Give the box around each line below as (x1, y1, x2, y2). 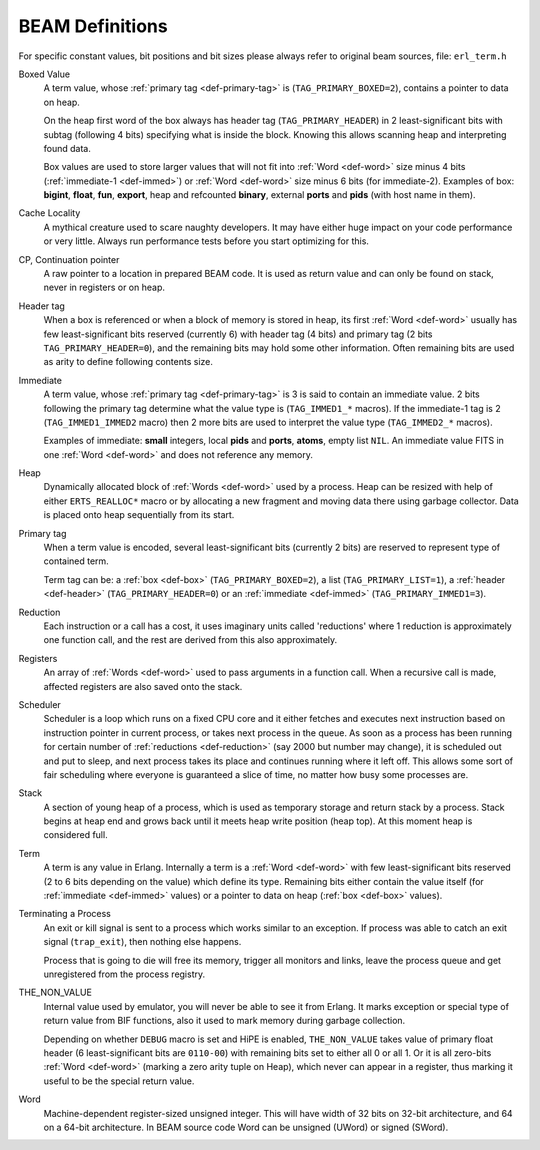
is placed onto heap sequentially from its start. (43, 509, 235, 521)
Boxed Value (18, 68, 70, 80)
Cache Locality (18, 207, 81, 219)
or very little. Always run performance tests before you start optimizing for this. (43, 235, 370, 247)
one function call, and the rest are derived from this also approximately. (43, 634, 338, 646)
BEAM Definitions (18, 15, 169, 37)
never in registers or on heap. (43, 281, 165, 294)
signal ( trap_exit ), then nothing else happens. (43, 936, 242, 948)
